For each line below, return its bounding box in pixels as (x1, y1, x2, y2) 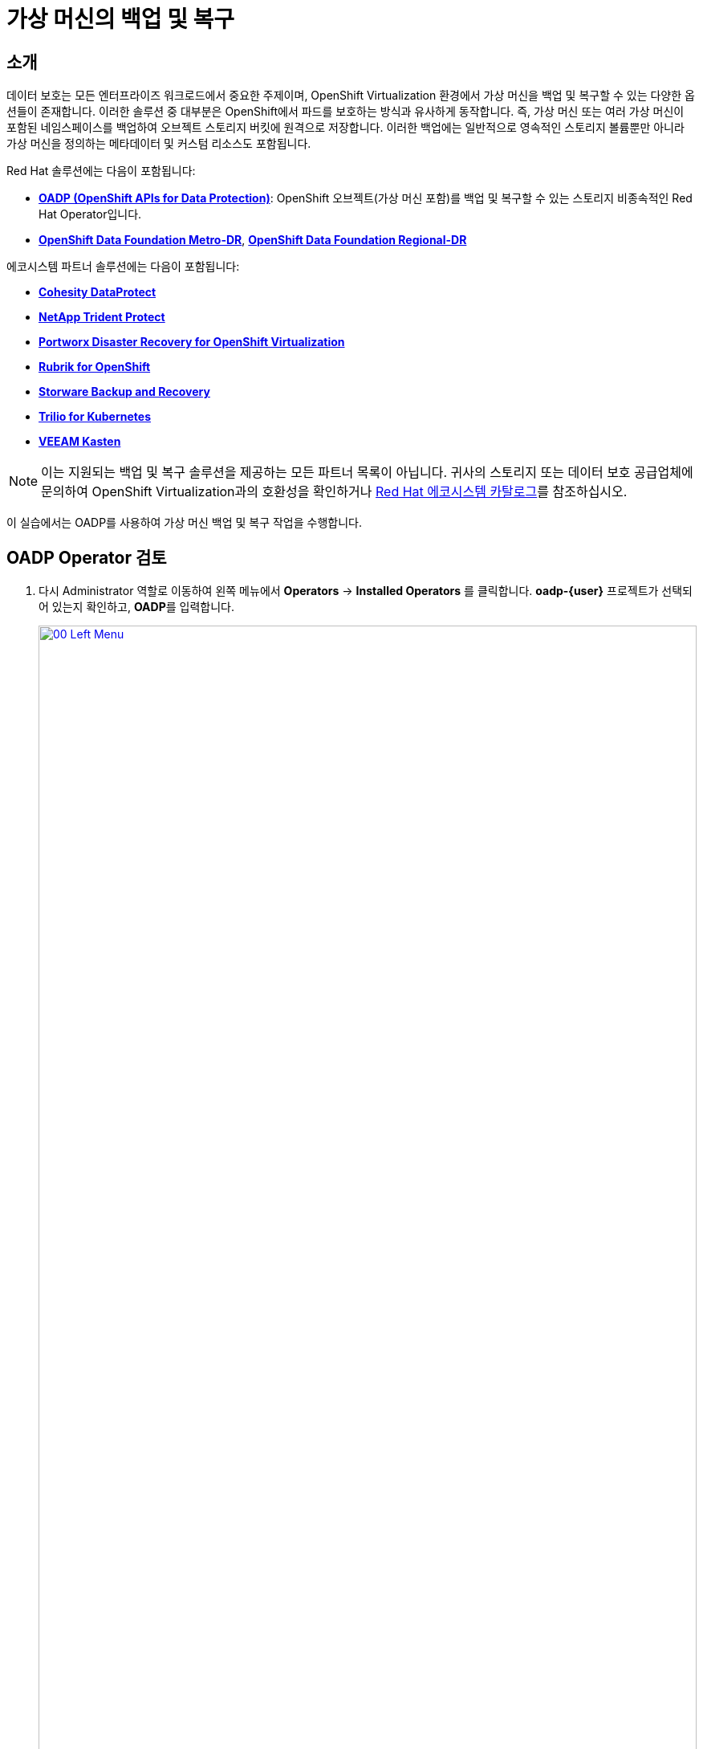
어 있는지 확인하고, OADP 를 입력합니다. (39, 600, 234, 614)
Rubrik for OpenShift (39, 360, 151, 374)
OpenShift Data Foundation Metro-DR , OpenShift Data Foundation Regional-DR (39, 233, 467, 247)
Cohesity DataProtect (39, 285, 156, 300)
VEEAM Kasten (39, 434, 121, 449)
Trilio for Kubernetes (39, 410, 151, 424)
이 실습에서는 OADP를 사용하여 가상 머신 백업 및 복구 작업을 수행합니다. (6, 516, 362, 530)
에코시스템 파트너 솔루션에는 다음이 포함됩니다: (6, 259, 240, 274)
